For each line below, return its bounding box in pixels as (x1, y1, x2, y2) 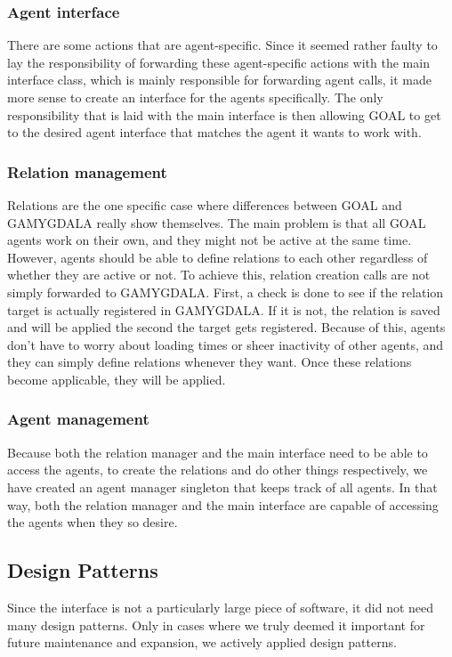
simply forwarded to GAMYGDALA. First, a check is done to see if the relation (7, 282, 444, 301)
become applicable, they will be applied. (7, 369, 226, 388)
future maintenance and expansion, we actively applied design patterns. (7, 633, 397, 652)
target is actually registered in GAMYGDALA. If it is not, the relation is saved (7, 300, 440, 319)
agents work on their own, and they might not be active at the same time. (7, 231, 412, 249)
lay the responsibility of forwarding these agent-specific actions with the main (7, 53, 430, 71)
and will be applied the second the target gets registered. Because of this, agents (7, 318, 446, 337)
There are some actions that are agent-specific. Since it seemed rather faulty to (7, 36, 438, 54)
